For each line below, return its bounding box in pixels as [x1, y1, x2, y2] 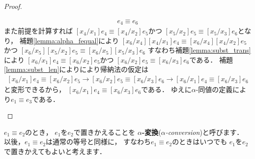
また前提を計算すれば [4, 26, 73, 36]
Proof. [4, 1, 22, 11]
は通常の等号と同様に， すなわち [46, 136, 151, 147]
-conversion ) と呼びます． [165, 127, 244, 137]
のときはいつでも [172, 136, 227, 147]
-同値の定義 [196, 84, 233, 95]
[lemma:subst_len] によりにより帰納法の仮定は [4, 64, 148, 74]
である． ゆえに [141, 84, 192, 95]
